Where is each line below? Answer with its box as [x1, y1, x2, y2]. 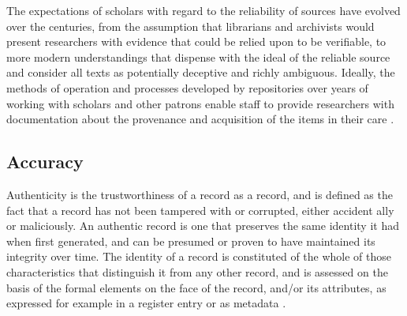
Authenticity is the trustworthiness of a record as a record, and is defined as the [6, 186, 393, 202]
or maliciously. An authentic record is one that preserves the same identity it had [6, 217, 399, 234]
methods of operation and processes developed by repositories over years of [6, 79, 368, 96]
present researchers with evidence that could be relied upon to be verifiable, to [6, 33, 386, 50]
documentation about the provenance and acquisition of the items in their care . [6, 111, 394, 127]
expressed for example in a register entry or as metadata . [6, 295, 286, 311]
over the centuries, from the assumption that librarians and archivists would [6, 17, 375, 34]
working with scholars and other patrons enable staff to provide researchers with [6, 95, 394, 111]
